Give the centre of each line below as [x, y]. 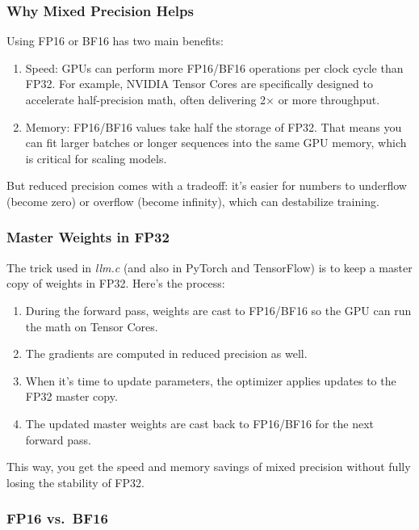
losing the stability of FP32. [75, 482]
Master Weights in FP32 [88, 237]
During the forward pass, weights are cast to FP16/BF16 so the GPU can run [218, 310]
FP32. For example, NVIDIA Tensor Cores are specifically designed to [199, 84]
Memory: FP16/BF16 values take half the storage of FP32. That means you [214, 126]
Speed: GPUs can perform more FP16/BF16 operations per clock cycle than [214, 67]
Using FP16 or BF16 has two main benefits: [115, 41]
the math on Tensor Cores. [92, 326]
